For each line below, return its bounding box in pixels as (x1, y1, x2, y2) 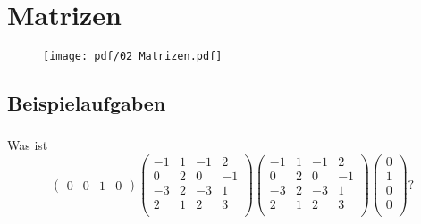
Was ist (7, 136, 48, 154)
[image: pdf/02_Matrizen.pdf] (43, 50, 223, 63)
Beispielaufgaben (7, 89, 166, 117)
